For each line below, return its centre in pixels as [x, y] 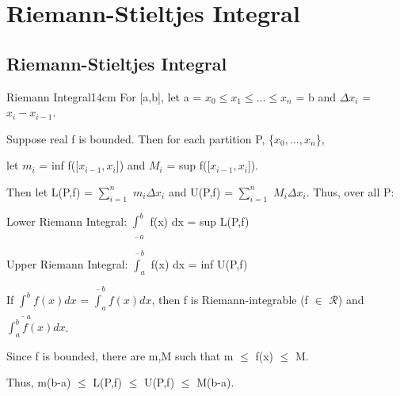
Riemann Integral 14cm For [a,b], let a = [104, 96]
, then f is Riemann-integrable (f [230, 300]
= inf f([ [59, 165]
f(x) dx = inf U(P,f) [199, 264]
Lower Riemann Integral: [67, 221]
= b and [316, 96]
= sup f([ [189, 165]
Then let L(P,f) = [50, 191]
